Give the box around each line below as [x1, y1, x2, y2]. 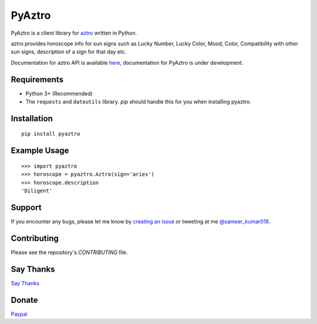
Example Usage [11, 146, 69, 156]
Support [11, 202, 42, 212]
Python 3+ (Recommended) [25, 90, 93, 97]
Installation [11, 113, 53, 123]
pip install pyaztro [21, 131, 80, 138]
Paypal [11, 310, 28, 318]
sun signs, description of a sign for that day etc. [11, 48, 127, 55]
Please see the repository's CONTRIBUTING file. [11, 249, 129, 256]
